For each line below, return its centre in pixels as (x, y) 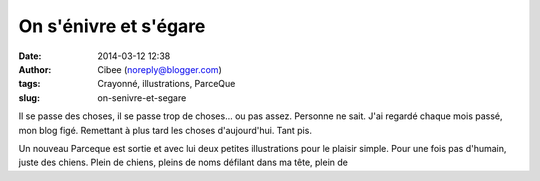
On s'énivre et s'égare (112, 26)
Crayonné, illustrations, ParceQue (166, 84)
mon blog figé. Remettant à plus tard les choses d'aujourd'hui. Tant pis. (165, 130)
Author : (35, 69)
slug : (29, 97)
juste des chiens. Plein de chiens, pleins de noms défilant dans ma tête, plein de (183, 162)
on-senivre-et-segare (142, 97)
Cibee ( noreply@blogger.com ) (159, 69)
